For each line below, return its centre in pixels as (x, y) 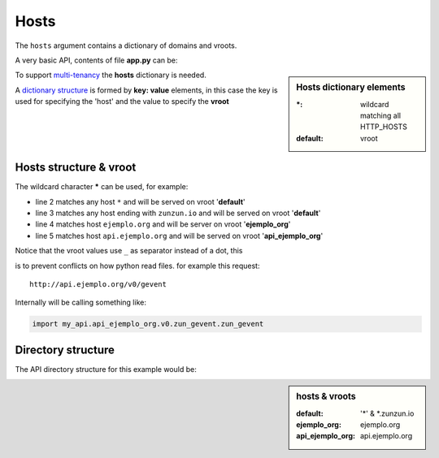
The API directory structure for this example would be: (106, 369)
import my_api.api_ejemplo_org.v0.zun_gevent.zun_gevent (148, 324)
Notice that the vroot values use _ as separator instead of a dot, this (129, 251)
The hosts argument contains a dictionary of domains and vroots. (126, 45)
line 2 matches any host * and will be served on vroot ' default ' (140, 201)
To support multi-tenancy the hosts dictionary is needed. (111, 75)
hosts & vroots (326, 396)
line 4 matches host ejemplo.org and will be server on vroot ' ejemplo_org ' (163, 224)
